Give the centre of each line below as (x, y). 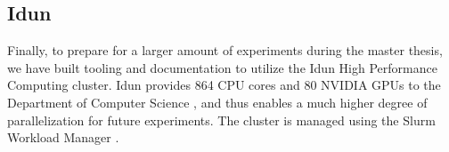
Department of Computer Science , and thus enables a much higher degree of (217, 102)
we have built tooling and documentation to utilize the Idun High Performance (222, 67)
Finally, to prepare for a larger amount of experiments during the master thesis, (225, 50)
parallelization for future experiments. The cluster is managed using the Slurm (221, 120)
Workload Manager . (63, 137)
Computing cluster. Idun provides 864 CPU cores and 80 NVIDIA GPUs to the (224, 85)
